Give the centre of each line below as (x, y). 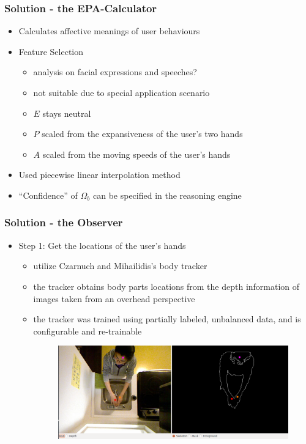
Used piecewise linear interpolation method (99, 175)
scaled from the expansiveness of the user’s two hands (142, 134)
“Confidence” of (48, 195)
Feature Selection (51, 51)
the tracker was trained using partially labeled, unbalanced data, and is (167, 319)
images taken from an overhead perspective (114, 298)
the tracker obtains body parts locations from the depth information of (166, 286)
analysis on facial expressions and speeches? (115, 72)
